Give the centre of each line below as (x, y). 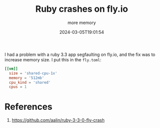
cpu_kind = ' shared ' (30, 82)
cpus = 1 (18, 87)
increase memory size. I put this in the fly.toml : (53, 59)
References (28, 107)
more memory (82, 23)
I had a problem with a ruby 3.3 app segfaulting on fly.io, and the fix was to (80, 54)
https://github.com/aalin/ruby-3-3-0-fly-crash (58, 120)
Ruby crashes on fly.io (82, 9)
